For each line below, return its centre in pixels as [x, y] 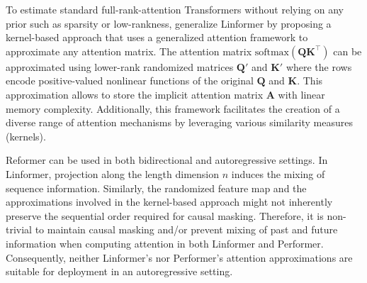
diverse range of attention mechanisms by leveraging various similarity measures [179, 122]
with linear [301, 94]
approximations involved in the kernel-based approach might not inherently [169, 202]
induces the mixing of [278, 173]
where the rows [319, 66]
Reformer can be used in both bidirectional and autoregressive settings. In [167, 160]
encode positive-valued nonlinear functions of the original [130, 81]
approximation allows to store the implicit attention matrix [135, 94]
